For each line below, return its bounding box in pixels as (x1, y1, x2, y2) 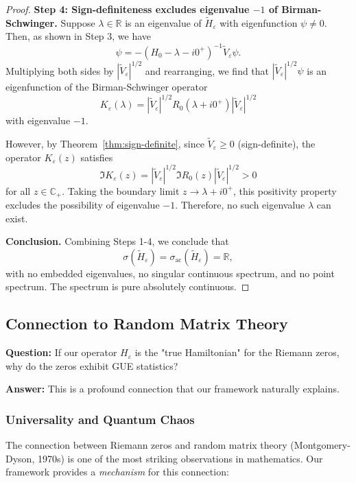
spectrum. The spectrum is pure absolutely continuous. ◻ (5, 279, 250, 294)
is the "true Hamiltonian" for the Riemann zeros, (134, 345, 340, 360)
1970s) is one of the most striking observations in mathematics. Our (37, 451, 323, 465)
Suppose (60, 15, 95, 30)
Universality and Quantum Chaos (5, 410, 195, 427)
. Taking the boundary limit (62, 183, 180, 198)
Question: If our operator (5, 345, 117, 360)
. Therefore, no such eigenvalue (175, 198, 305, 212)
